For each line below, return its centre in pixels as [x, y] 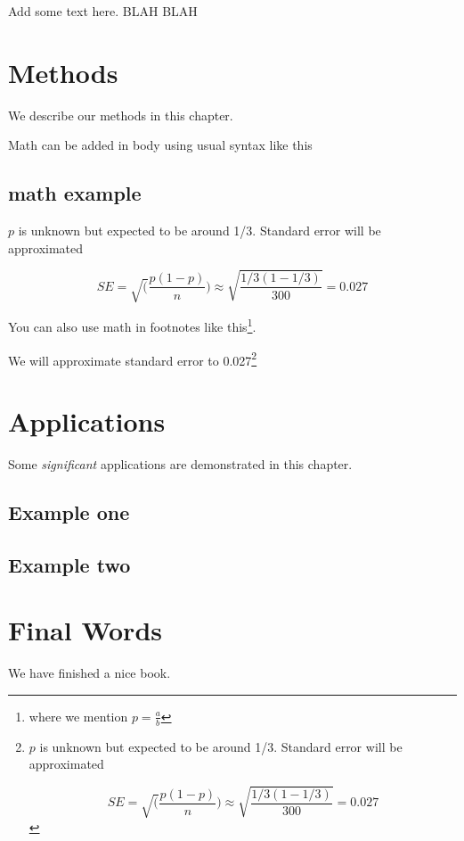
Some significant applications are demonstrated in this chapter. [180, 463]
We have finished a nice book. [90, 673]
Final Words [85, 630]
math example [75, 193]
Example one [69, 511]
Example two [69, 564]
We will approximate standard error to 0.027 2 [133, 359]
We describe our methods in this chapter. [121, 115]
